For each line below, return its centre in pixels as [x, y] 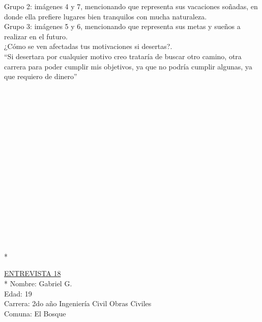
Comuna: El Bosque [35, 313]
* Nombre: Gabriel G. [38, 283]
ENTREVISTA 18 [33, 273]
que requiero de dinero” [41, 76]
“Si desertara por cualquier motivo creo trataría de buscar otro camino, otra [123, 56]
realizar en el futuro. [36, 36]
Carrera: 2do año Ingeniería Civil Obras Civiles [78, 303]
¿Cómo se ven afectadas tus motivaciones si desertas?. [88, 46]
